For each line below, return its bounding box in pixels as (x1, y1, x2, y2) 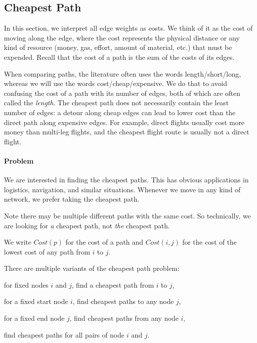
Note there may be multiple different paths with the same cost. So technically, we (4, 210, 251, 220)
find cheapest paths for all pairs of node (4, 329, 125, 340)
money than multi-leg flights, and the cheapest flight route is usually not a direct (4, 127, 250, 137)
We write (4, 237, 32, 247)
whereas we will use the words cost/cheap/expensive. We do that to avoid (4, 78, 227, 88)
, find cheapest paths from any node (70, 313, 179, 323)
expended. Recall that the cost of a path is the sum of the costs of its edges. (4, 51, 235, 62)
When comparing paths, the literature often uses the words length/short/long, (4, 68, 241, 79)
